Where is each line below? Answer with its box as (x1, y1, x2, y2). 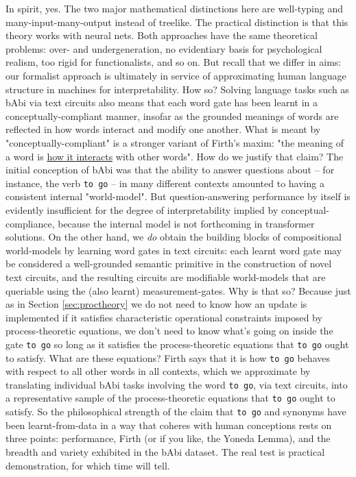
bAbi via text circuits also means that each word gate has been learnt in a (5, 95, 318, 110)
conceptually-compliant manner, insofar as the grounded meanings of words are (5, 108, 339, 123)
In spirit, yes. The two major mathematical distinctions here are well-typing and (5, 1, 344, 15)
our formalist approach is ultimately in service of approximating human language (5, 68, 346, 82)
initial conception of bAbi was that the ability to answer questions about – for (5, 162, 335, 177)
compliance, (5, 216, 55, 230)
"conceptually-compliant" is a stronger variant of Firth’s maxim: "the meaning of (5, 135, 344, 149)
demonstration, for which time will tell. (5, 458, 170, 472)
